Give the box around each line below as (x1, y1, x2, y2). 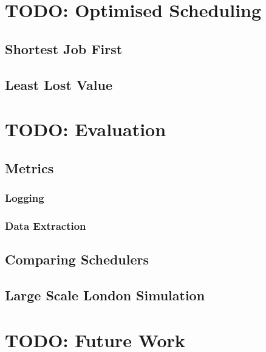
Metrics (5, 158, 54, 177)
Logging (5, 190, 44, 205)
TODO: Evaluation (5, 117, 166, 142)
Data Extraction (5, 218, 86, 233)
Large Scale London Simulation (5, 285, 205, 304)
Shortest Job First (5, 39, 123, 58)
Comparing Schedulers (5, 250, 149, 269)
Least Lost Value (5, 75, 113, 94)
